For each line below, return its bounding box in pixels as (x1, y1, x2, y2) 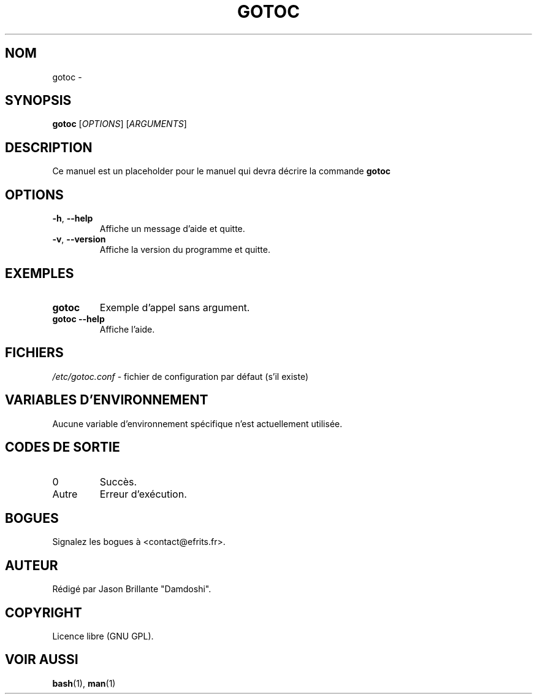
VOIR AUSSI (5, 652, 78, 668)
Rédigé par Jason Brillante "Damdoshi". (52, 584, 211, 595)
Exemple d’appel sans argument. (99, 301, 250, 314)
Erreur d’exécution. (99, 487, 187, 500)
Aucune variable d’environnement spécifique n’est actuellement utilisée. (52, 418, 343, 429)
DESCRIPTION (5, 139, 93, 155)
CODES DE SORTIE (5, 439, 120, 455)
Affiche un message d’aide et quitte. (99, 223, 245, 234)
